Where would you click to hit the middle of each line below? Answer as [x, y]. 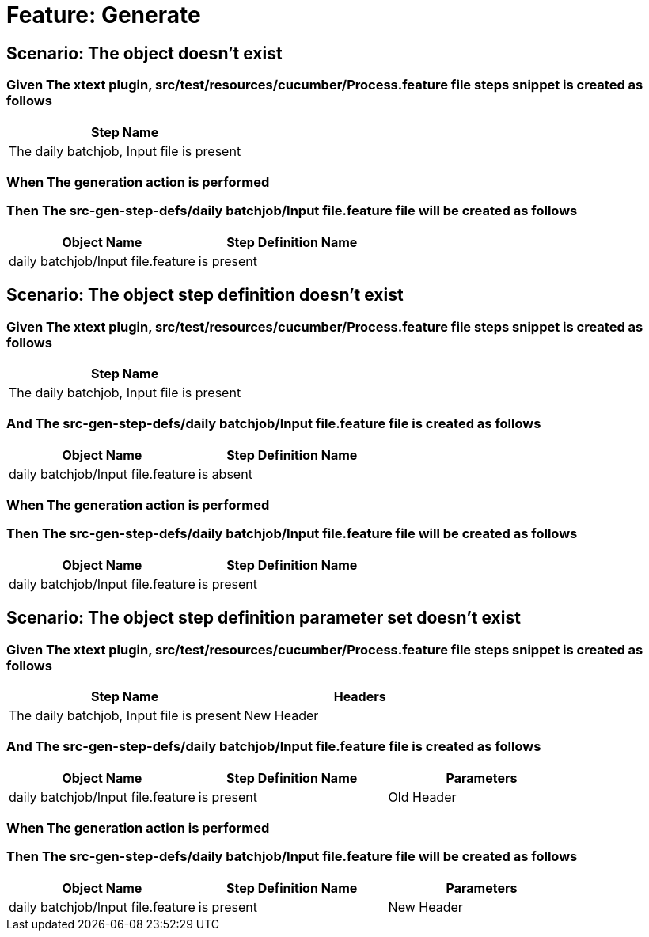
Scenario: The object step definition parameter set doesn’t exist [264, 618]
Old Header [422, 797]
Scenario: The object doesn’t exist [144, 53]
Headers [360, 696]
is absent [225, 474]
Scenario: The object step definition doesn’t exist [205, 295]
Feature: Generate [104, 15]
